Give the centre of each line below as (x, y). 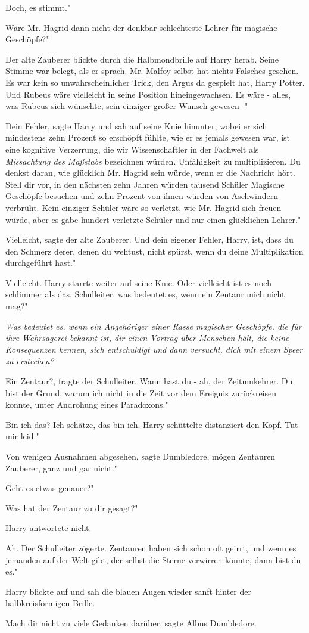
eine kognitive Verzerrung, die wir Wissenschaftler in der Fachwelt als (132, 149)
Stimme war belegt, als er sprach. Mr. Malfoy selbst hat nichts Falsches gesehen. (152, 71)
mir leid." (22, 436)
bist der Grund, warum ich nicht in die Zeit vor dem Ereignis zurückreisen (141, 392)
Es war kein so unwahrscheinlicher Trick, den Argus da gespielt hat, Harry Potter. (155, 82)
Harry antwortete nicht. (49, 528)
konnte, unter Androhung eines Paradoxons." (87, 404)
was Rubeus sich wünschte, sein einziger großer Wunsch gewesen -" (127, 106)
